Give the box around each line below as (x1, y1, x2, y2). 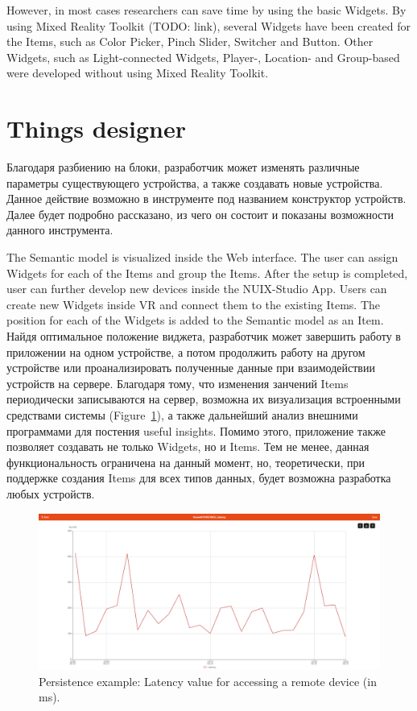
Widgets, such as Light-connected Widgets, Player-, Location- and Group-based (6, 48, 400, 65)
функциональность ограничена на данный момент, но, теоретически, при (6, 453, 365, 470)
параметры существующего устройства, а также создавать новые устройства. (6, 174, 383, 191)
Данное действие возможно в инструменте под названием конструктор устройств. (6, 190, 407, 207)
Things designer (6, 112, 186, 145)
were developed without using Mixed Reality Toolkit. (6, 64, 269, 81)
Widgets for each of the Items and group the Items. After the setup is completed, (6, 264, 408, 281)
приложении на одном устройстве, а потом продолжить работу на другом (6, 343, 365, 360)
